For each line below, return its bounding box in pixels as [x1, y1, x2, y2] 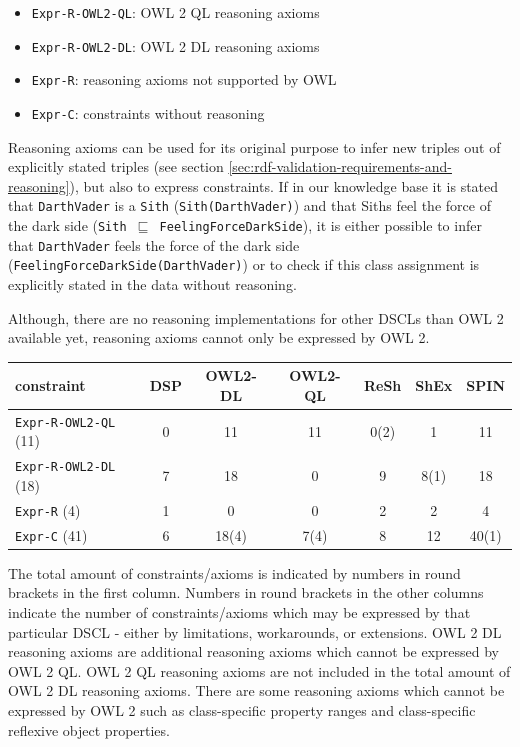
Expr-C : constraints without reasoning [31, 102, 265, 123]
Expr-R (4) [15, 499, 81, 520]
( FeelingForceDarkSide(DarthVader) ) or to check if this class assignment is [8, 254, 480, 275]
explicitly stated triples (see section [8, 156, 224, 177]
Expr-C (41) [15, 524, 88, 545]
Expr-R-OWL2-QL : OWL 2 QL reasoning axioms [31, 2, 320, 22]
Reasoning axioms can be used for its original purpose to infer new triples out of [8, 136, 501, 157]
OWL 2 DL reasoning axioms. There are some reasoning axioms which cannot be [8, 680, 505, 701]
